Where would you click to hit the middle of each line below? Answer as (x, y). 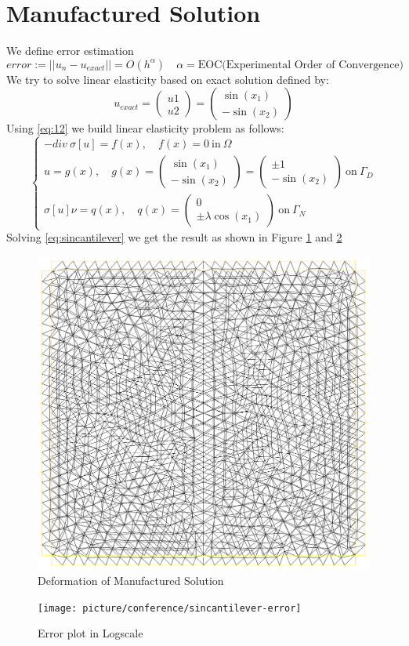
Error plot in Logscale (90, 633)
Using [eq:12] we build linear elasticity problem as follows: (145, 128)
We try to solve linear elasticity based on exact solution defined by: (168, 79)
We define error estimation (70, 51)
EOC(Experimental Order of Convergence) (301, 65)
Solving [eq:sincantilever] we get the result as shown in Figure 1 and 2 (174, 237)
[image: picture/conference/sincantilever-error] (170, 608)
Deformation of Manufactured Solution (131, 581)
